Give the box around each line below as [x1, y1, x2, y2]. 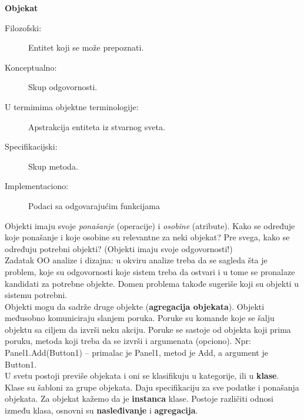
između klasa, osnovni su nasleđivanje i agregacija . [5, 404, 198, 416]
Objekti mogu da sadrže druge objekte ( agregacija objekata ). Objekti [5, 300, 265, 312]
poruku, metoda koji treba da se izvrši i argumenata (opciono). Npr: [5, 335, 251, 347]
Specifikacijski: [5, 140, 58, 153]
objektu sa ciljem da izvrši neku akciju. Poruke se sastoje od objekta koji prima [5, 323, 291, 335]
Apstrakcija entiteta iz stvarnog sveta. [28, 120, 165, 133]
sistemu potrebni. [5, 289, 67, 301]
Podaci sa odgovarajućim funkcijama [28, 199, 160, 211]
